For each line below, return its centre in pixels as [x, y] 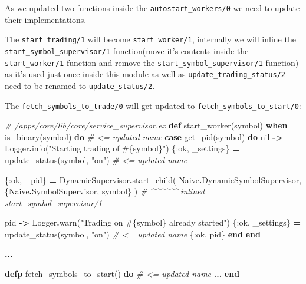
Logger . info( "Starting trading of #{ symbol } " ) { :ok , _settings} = [122, 148]
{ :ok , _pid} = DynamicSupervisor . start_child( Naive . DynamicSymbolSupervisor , [153, 179]
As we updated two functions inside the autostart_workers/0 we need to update [152, 8]
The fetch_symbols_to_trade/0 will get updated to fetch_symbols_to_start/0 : [153, 105]
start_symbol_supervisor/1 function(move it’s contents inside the [127, 50]
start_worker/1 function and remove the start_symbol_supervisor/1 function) [152, 62]
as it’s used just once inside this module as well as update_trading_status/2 [145, 74]
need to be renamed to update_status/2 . [80, 85]
